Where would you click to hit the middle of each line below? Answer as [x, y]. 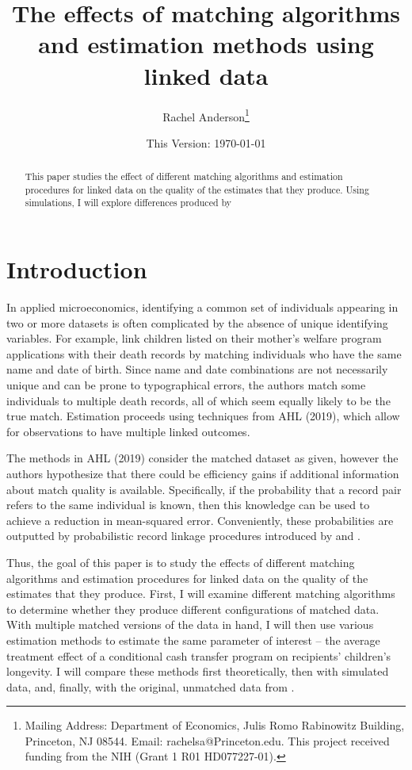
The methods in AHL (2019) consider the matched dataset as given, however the [202, 458]
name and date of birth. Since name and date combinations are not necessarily [197, 369]
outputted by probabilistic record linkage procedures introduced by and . [183, 536]
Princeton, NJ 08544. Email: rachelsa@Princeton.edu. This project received [207, 740]
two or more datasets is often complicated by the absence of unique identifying [197, 322]
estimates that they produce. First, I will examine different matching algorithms [201, 594]
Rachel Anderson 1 [206, 115]
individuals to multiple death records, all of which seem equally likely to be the [198, 400]
